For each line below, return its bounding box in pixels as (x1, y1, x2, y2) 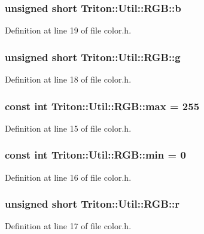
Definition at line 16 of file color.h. (5, 171, 132, 183)
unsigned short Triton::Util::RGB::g (5, 49, 181, 64)
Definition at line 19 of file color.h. (5, 24, 132, 37)
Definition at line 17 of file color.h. (5, 220, 132, 232)
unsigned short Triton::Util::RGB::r (5, 196, 180, 211)
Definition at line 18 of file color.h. (5, 73, 132, 86)
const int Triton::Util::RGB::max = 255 (5, 98, 200, 113)
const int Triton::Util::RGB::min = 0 (5, 147, 186, 162)
